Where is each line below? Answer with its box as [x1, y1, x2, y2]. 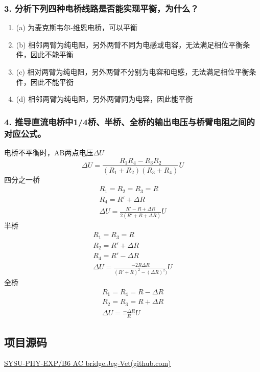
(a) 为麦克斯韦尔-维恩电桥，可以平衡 [16, 22, 138, 33]
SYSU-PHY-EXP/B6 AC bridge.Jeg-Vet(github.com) [4, 358, 171, 368]
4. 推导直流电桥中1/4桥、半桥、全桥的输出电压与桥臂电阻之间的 [4, 115, 255, 128]
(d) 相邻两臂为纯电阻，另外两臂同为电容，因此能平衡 [16, 94, 193, 104]
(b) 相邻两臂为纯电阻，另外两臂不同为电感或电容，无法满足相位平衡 [16, 39, 243, 50]
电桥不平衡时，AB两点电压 [4, 147, 93, 157]
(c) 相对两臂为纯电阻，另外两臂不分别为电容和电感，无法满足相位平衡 [16, 66, 249, 77]
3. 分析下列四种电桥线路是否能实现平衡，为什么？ [4, 2, 199, 14]
